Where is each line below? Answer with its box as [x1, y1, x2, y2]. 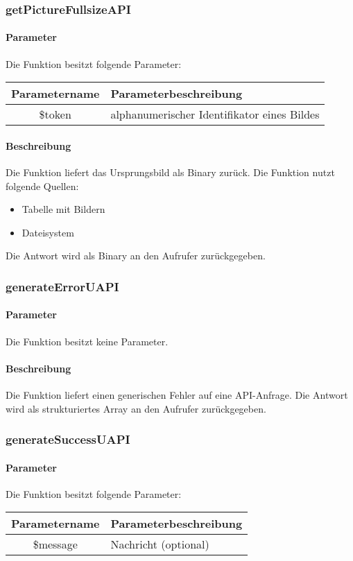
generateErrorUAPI [6, 277, 119, 295]
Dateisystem [21, 225, 74, 239]
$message [33, 536, 78, 553]
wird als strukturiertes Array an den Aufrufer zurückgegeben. [6, 401, 266, 415]
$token [39, 106, 71, 123]
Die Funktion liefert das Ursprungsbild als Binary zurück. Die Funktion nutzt [6, 165, 335, 180]
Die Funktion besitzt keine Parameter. [6, 334, 169, 348]
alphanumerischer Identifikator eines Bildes [110, 106, 320, 123]
